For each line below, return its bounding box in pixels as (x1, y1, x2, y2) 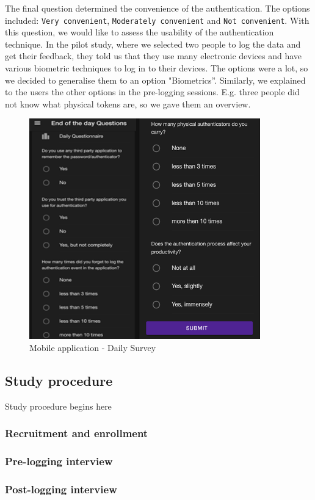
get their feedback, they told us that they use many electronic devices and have (5, 49, 302, 62)
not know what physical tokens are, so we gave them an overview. (5, 97, 251, 110)
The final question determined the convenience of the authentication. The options (5, 2, 310, 14)
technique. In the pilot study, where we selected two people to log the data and (5, 37, 301, 50)
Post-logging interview (5, 482, 117, 496)
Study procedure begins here (5, 399, 112, 412)
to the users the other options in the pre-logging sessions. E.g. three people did (5, 85, 300, 98)
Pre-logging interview (5, 454, 113, 469)
